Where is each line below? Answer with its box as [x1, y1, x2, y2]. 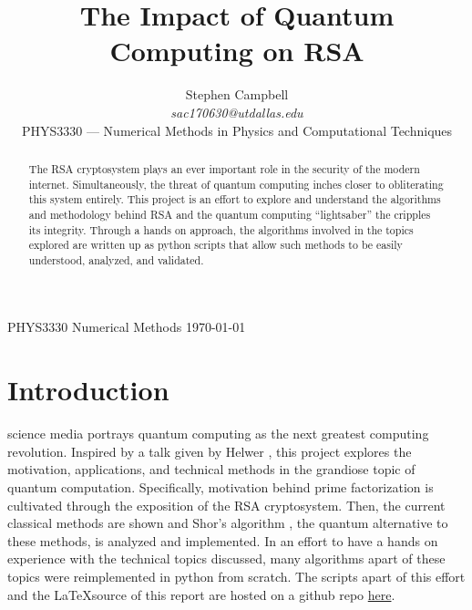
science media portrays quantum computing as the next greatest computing [7, 424, 429, 443]
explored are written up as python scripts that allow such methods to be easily [28, 237, 403, 253]
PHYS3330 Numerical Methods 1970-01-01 [7, 317, 246, 336]
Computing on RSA [109, 32, 364, 69]
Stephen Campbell [185, 85, 289, 104]
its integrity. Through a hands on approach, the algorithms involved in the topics [28, 222, 414, 237]
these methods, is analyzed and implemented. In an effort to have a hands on [7, 531, 438, 550]
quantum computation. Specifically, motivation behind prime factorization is [7, 477, 434, 496]
